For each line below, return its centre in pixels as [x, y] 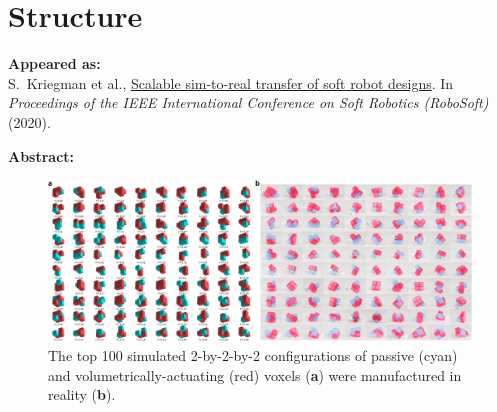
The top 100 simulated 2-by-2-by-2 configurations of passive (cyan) [253, 355]
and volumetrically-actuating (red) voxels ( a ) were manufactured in [255, 374]
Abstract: [41, 155]
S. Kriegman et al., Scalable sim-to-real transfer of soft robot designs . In [231, 82]
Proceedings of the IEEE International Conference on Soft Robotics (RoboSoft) [248, 102]
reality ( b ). [82, 394]
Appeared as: [54, 63]
